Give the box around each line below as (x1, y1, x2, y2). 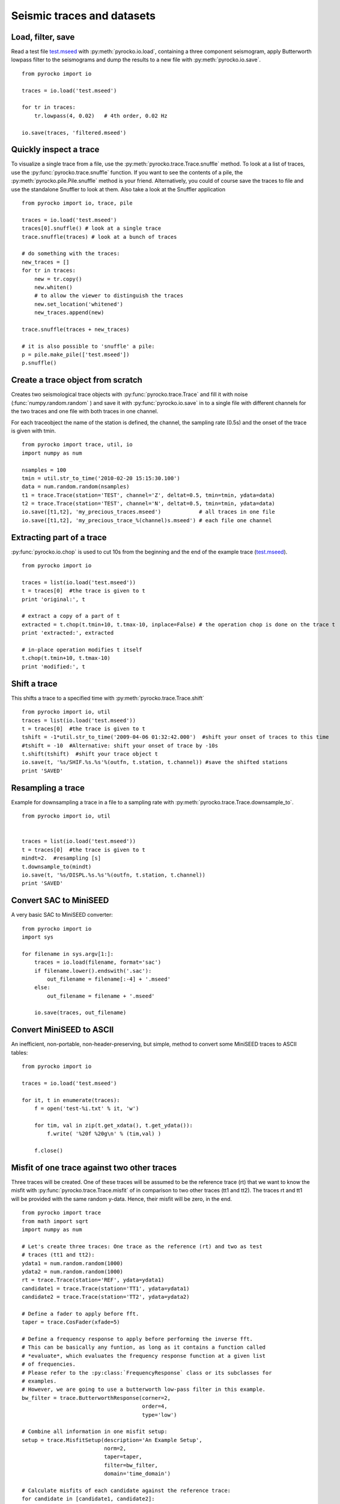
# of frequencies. (22, 1361, 76, 1368)
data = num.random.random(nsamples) (22, 483, 130, 490)
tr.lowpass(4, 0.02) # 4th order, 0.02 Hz (34, 112, 168, 119)
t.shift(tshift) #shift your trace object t (22, 751, 159, 757)
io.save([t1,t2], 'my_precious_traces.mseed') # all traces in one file (22, 508, 276, 516)
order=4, (142, 1403, 168, 1410)
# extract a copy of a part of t (22, 612, 120, 620)
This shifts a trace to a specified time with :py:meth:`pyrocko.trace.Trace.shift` (11, 694, 204, 701)
